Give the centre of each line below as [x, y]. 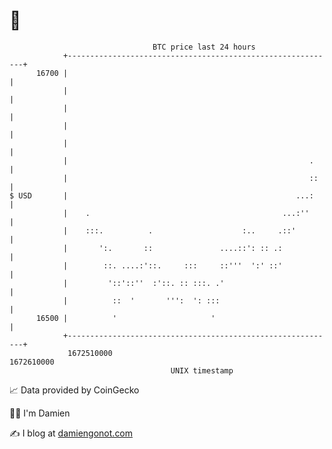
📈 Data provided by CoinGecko [74, 390]
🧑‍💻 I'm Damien [40, 413]
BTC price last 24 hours [204, 47]
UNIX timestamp [202, 370]
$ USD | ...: [161, 195]
